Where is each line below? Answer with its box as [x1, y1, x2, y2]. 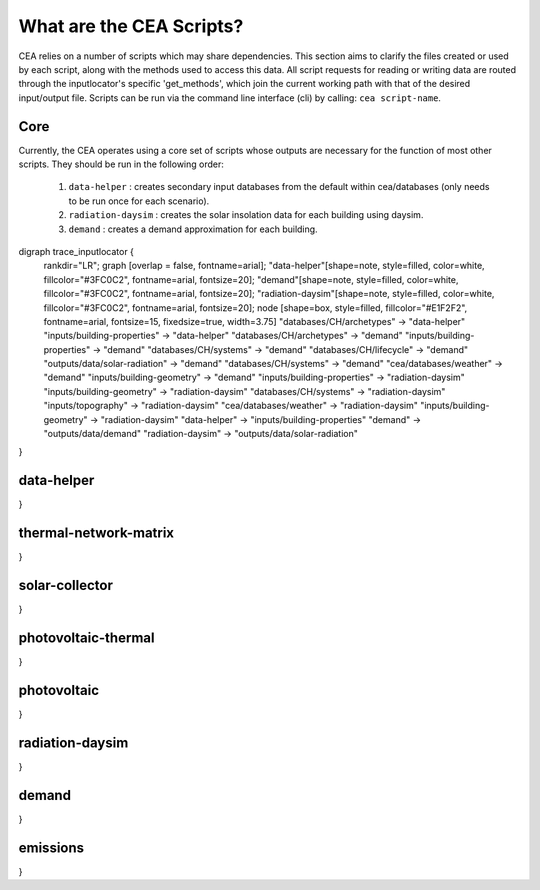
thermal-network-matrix [18, 525, 175, 542]
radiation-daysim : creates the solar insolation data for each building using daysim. [68, 209, 424, 221]
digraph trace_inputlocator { [18, 245, 135, 257]
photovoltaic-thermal [18, 629, 155, 646]
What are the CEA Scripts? [18, 15, 244, 37]
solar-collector [18, 577, 114, 594]
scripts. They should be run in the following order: [18, 158, 225, 170]
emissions [18, 839, 85, 856]
